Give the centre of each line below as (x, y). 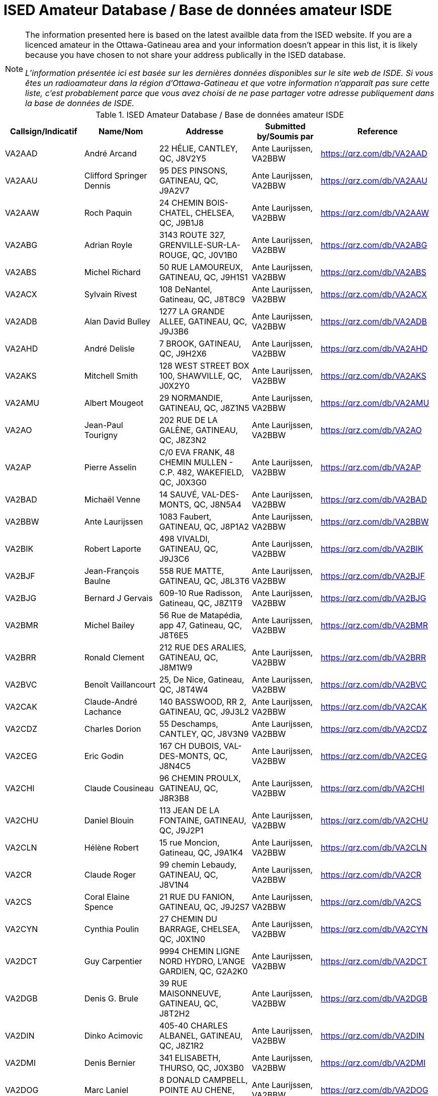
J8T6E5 (174, 635)
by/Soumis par (285, 136)
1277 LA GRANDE (192, 311)
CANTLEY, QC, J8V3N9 (204, 734)
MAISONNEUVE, (190, 993)
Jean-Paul (104, 425)
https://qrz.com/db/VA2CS (371, 902)
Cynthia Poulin (112, 929)
